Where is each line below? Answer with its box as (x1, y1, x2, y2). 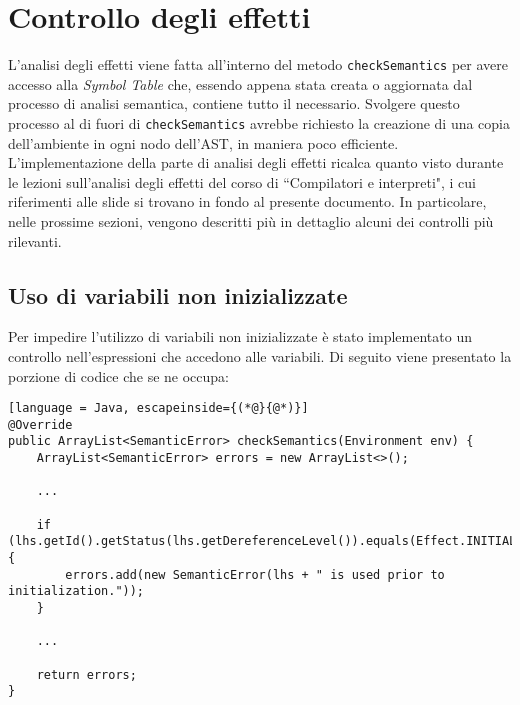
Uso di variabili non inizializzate (8, 279, 348, 310)
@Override (8, 417, 73, 432)
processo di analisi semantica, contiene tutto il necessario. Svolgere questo (8, 93, 460, 114)
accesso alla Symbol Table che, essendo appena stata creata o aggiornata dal (8, 73, 473, 94)
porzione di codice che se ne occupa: (8, 365, 229, 386)
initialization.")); (8, 584, 145, 599)
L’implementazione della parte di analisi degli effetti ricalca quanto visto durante (8, 152, 504, 173)
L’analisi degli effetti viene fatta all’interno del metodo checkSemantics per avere (8, 54, 509, 75)
